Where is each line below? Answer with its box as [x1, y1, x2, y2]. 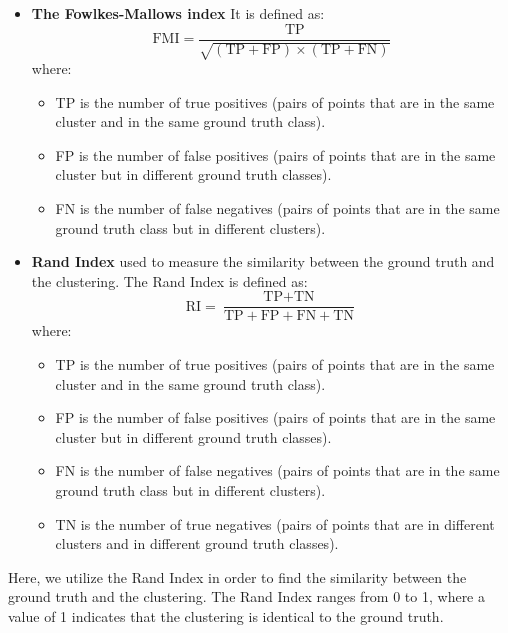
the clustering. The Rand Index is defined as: [31, 270, 308, 291]
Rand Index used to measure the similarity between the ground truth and [31, 251, 495, 272]
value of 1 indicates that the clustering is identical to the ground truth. [8, 605, 444, 626]
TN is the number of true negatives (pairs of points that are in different [55, 513, 495, 534]
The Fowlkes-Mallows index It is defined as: [31, 3, 325, 23]
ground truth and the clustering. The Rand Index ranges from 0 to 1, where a [8, 586, 485, 607]
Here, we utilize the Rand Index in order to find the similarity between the [8, 566, 467, 587]
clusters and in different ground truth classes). [55, 533, 339, 554]
